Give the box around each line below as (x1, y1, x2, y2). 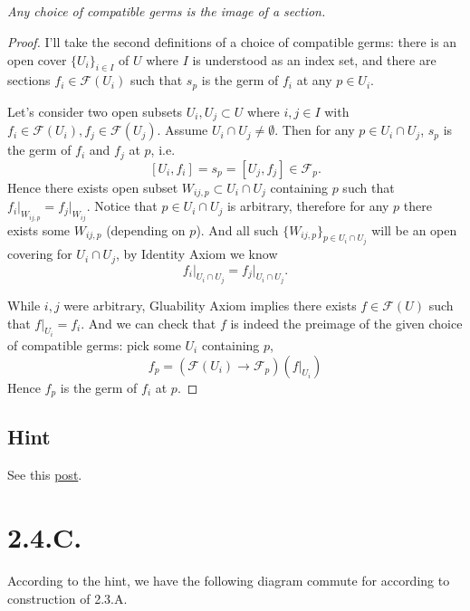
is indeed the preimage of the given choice (230, 313, 463, 332)
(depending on (106, 220, 186, 239)
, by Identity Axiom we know (116, 244, 278, 263)
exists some (7, 220, 71, 239)
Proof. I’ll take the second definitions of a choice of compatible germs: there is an (7, 32, 457, 51)
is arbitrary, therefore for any (226, 196, 389, 215)
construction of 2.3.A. (7, 588, 128, 607)
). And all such (196, 220, 279, 239)
